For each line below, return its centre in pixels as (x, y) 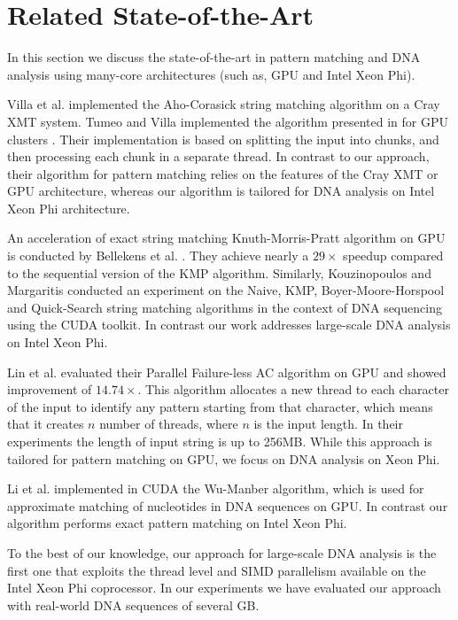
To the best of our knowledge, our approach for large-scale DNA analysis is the (222, 552)
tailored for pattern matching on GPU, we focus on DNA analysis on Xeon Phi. (224, 458)
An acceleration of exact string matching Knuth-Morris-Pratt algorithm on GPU (226, 238)
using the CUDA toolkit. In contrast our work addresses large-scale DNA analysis (229, 325)
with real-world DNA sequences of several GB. (133, 604)
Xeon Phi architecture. (69, 208)
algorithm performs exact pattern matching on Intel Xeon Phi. (177, 523)
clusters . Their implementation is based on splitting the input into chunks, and (223, 139)
